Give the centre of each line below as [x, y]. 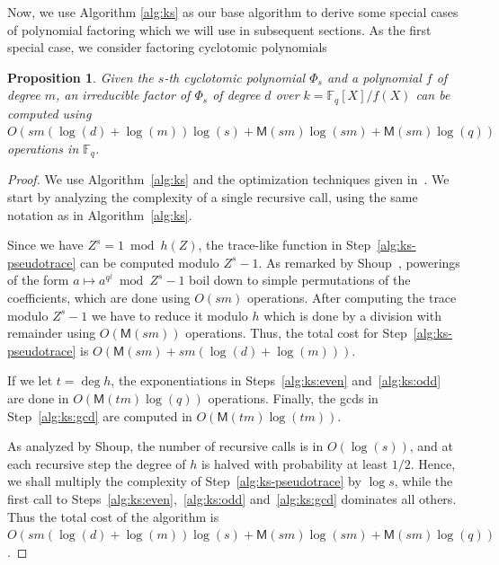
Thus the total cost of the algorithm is [113, 516]
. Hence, [433, 463]
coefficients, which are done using [99, 298]
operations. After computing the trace [352, 298]
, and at [431, 446]
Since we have [45, 245]
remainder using [52, 333]
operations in [43, 149]
